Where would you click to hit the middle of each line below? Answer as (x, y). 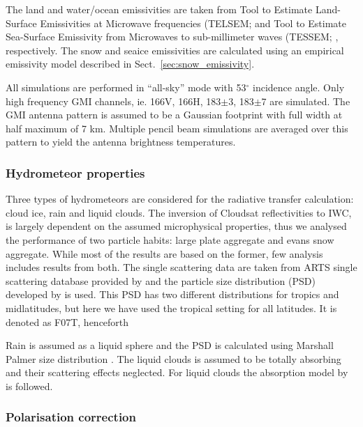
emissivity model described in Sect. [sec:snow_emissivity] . (130, 64)
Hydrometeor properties (75, 172)
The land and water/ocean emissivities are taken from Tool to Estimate (159, 9)
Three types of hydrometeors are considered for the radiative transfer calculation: (180, 199)
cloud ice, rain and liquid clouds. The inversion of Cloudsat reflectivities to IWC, (179, 212)
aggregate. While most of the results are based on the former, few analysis (164, 253)
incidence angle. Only (299, 87)
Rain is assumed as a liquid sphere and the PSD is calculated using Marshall (170, 345)
